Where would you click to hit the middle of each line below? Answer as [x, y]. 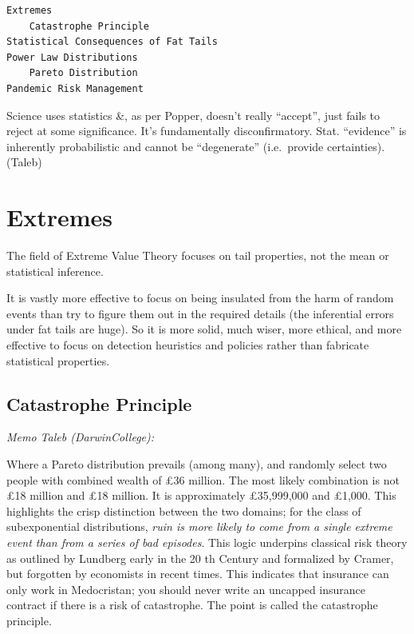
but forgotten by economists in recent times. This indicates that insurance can [198, 574]
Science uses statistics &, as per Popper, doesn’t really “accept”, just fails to [193, 115]
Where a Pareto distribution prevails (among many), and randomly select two [197, 464]
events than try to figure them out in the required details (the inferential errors [200, 313]
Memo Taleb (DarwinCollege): [81, 437]
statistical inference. [55, 271]
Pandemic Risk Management [75, 88]
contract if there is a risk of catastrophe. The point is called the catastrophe [192, 605]
